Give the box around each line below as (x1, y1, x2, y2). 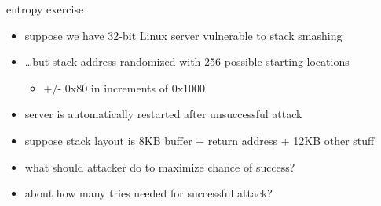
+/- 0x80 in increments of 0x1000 (43, 79, 206, 96)
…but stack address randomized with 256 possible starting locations (24, 53, 350, 70)
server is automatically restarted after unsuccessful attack (24, 106, 302, 122)
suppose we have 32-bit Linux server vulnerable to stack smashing (24, 27, 343, 43)
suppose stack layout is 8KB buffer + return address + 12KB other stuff (24, 132, 375, 148)
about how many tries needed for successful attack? (24, 185, 273, 201)
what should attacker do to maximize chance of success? (24, 158, 295, 175)
